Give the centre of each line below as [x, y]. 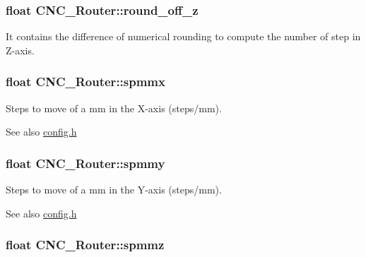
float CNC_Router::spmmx [85, 82]
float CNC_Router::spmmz [85, 245]
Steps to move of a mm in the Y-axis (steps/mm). [114, 190]
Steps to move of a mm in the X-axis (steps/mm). [114, 108]
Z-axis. [20, 50]
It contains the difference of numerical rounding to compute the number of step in [183, 36]
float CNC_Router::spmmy [85, 163]
